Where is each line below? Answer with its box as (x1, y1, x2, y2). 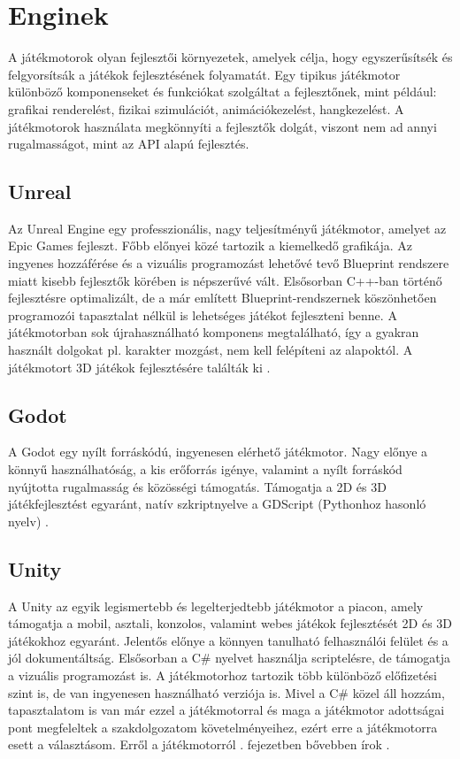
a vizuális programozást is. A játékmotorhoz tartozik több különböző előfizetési (8, 665, 438, 684)
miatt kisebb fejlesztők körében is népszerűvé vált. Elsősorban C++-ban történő (8, 271, 442, 289)
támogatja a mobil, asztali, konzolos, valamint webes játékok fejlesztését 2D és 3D (8, 614, 453, 632)
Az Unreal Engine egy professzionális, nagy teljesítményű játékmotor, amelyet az (8, 218, 447, 237)
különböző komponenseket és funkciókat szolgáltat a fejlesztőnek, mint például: (8, 82, 437, 101)
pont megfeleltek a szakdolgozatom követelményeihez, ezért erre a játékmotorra (8, 717, 438, 736)
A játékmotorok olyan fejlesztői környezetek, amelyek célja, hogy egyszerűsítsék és (8, 48, 453, 66)
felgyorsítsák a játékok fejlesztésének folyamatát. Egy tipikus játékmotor (8, 65, 401, 83)
